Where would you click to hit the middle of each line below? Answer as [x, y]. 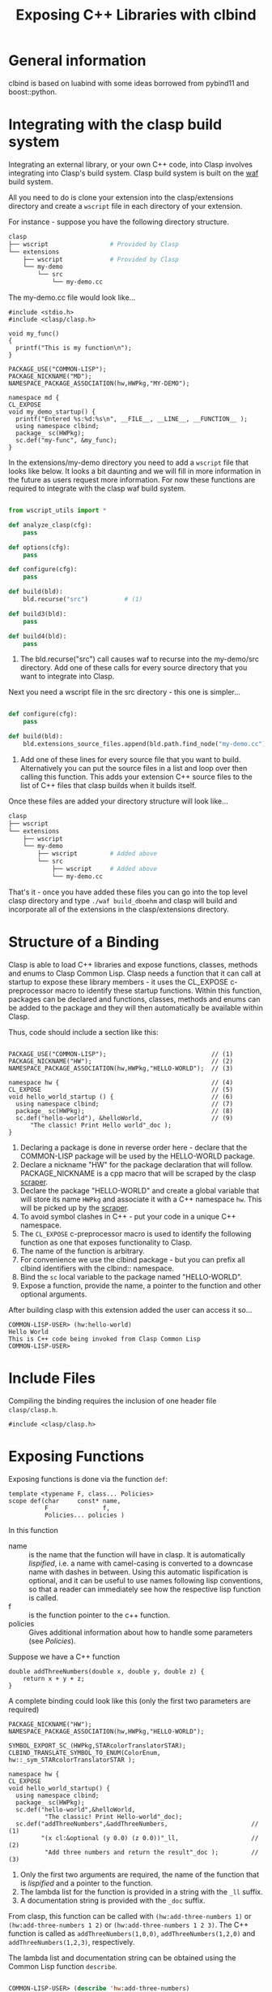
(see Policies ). [52, 1641]
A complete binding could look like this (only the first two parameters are [130, 1700]
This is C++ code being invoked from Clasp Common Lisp [104, 1339]
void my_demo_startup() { [52, 412]
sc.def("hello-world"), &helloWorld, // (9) [124, 1118]
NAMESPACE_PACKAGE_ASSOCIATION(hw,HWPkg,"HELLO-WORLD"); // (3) [121, 1068]
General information [77, 61]
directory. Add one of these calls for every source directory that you [134, 668]
